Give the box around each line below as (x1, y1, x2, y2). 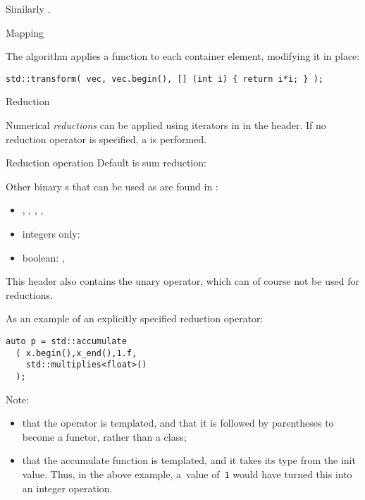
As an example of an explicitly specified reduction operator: (6, 311, 264, 326)
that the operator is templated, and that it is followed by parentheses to (22, 415, 334, 430)
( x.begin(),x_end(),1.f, (16, 348, 137, 358)
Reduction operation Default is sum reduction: (6, 155, 206, 170)
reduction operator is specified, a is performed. (6, 131, 207, 146)
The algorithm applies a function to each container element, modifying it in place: (6, 49, 360, 63)
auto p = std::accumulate (6, 336, 127, 346)
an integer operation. (22, 480, 113, 495)
